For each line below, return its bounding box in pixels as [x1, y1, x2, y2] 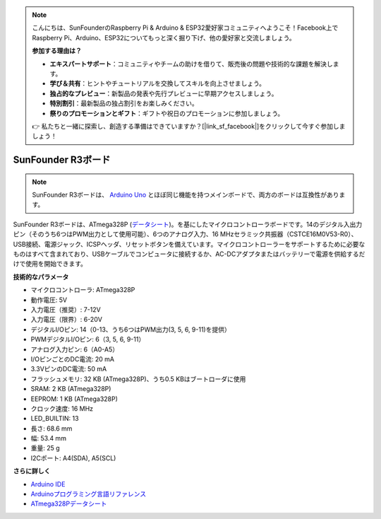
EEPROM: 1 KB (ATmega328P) [30, 395, 118, 403]
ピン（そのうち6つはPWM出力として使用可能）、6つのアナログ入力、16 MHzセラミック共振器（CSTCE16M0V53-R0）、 [13, 230, 358, 238]
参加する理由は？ [32, 47, 82, 55]
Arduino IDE [30, 479, 66, 488]
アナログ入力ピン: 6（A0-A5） [30, 345, 119, 354]
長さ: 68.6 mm [30, 424, 73, 433]
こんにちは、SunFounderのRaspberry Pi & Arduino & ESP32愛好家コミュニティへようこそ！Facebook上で [32, 23, 339, 32]
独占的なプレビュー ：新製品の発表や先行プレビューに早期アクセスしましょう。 [49, 89, 278, 98]
